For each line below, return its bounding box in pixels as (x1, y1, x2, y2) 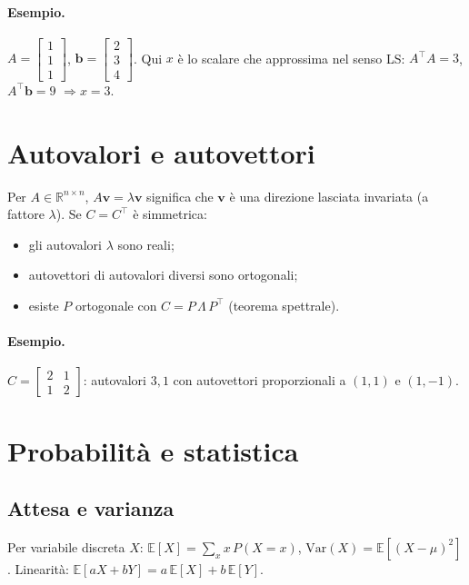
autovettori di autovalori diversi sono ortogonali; (28, 265, 298, 284)
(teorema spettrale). (228, 295, 340, 314)
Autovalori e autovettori (7, 134, 315, 171)
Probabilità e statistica (7, 431, 299, 469)
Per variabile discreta (7, 537, 125, 556)
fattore (7, 204, 45, 223)
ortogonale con (75, 295, 157, 314)
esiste (28, 295, 59, 314)
